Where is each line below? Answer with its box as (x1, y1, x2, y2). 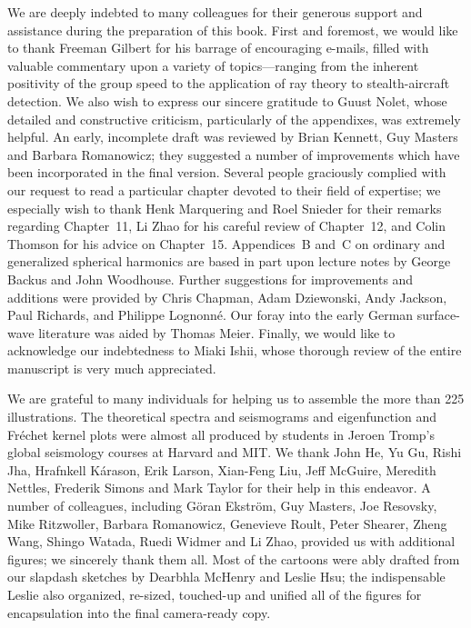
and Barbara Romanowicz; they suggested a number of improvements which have (7, 145, 460, 164)
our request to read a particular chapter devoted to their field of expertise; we (7, 180, 441, 199)
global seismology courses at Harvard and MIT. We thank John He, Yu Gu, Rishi (7, 443, 462, 462)
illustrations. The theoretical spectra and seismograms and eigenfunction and (7, 407, 436, 426)
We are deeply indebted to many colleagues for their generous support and (7, 3, 423, 21)
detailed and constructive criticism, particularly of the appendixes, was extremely (7, 109, 461, 128)
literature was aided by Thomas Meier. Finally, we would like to (38, 323, 396, 342)
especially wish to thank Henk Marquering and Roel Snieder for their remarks (7, 198, 442, 217)
